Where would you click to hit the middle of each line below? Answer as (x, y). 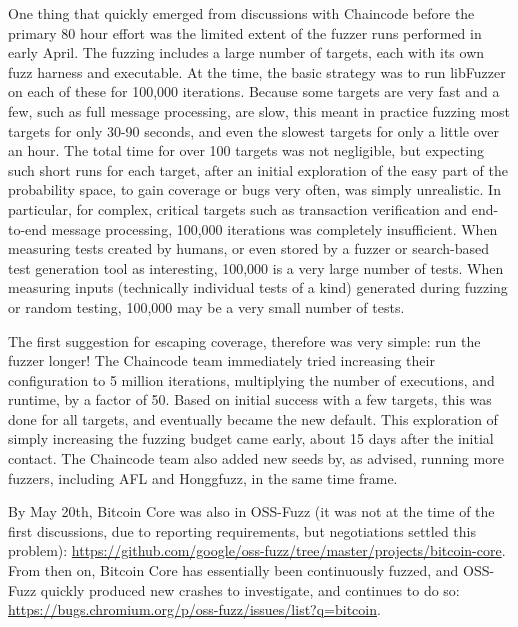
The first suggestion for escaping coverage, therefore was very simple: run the (244, 340)
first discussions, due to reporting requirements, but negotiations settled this (242, 530)
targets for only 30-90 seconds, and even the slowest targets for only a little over (253, 130)
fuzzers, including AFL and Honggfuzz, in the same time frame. (203, 477)
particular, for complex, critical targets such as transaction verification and (238, 208)
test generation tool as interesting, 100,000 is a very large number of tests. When (256, 267)
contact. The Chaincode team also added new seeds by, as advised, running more (256, 458)
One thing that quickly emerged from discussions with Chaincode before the (241, 13)
